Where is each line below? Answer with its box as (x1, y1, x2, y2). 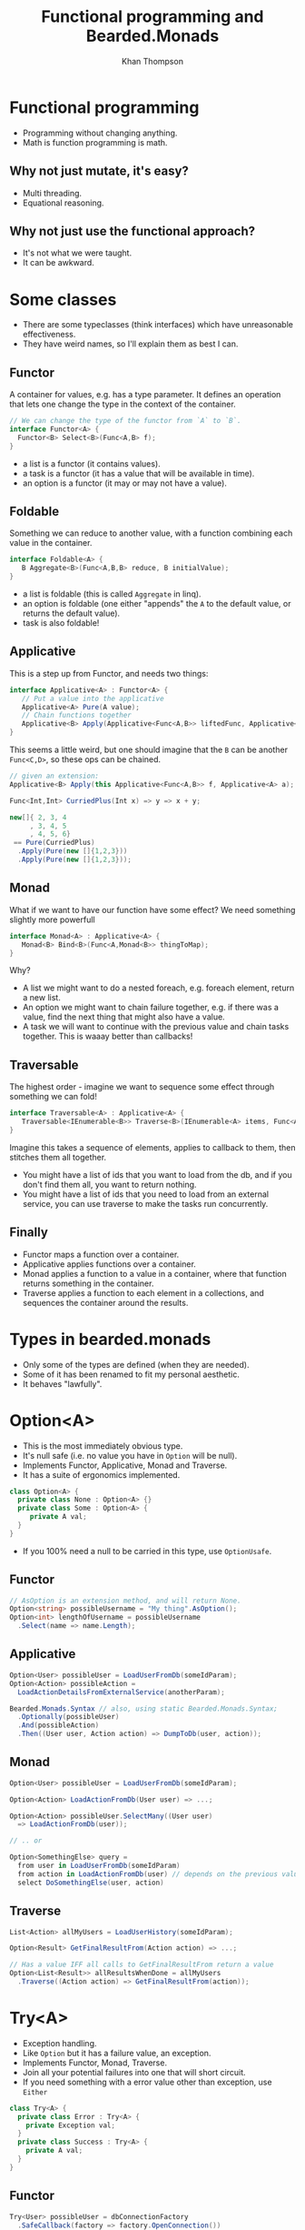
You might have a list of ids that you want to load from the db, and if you (22, 1169, 292, 1180)
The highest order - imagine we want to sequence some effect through (9, 1081, 275, 1092)
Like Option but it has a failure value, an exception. (22, 2047, 212, 2058)
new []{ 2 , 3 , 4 (9, 812, 67, 822)
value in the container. (9, 537, 93, 548)
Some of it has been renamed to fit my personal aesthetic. (22, 1369, 241, 1380)
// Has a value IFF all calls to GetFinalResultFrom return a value (9, 1960, 274, 1970)
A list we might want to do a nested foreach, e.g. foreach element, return (22, 982, 295, 993)
